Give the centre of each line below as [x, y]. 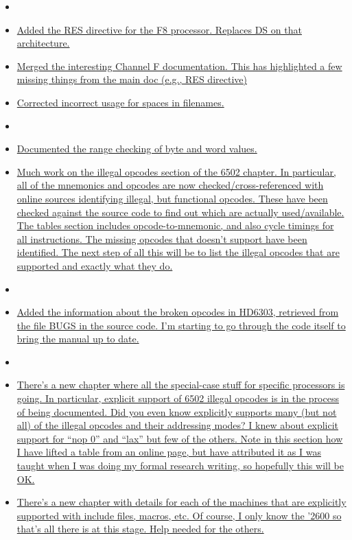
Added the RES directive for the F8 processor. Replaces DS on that [159, 29]
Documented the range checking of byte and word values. [137, 149]
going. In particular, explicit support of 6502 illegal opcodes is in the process [178, 398]
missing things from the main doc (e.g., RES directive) [132, 79]
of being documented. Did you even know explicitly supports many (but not [177, 411]
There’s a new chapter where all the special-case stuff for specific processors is [181, 385]
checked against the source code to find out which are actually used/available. [180, 212]
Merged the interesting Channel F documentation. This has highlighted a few [179, 66]
